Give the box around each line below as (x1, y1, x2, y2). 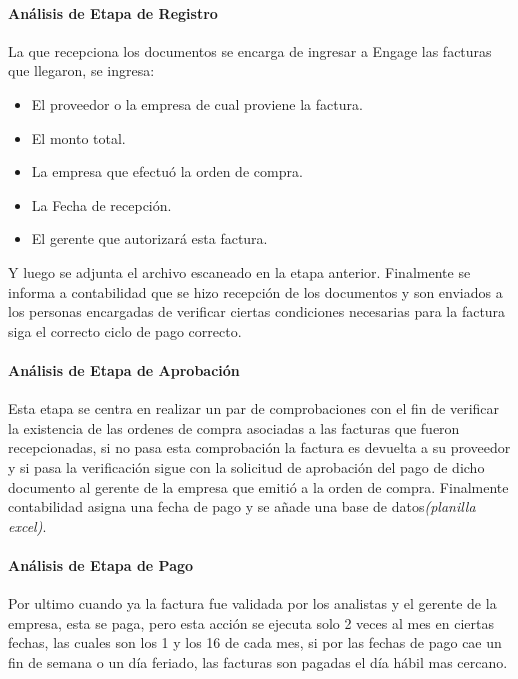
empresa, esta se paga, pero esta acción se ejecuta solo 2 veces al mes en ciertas (8, 612, 494, 633)
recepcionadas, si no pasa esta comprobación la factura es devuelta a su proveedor (8, 437, 511, 458)
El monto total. (31, 127, 126, 148)
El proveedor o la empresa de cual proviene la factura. (31, 93, 363, 114)
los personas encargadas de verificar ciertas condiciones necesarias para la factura (8, 301, 506, 322)
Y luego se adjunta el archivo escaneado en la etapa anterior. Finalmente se (8, 261, 471, 282)
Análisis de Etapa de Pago (8, 554, 194, 575)
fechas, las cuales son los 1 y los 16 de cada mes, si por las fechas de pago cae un (8, 632, 502, 653)
